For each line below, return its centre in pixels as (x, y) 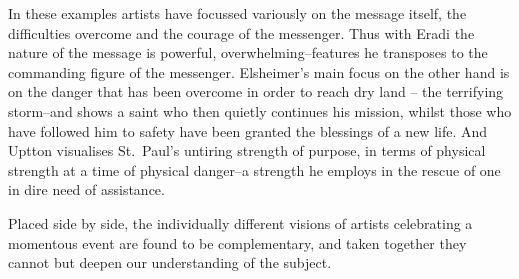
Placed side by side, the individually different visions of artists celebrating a (240, 222)
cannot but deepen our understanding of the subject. (170, 262)
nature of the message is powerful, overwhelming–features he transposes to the (248, 52)
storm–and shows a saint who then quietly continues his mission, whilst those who (260, 110)
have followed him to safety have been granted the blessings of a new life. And (248, 130)
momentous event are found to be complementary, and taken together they (237, 242)
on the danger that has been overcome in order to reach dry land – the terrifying (256, 91)
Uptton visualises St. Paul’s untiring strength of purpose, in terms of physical (247, 150)
